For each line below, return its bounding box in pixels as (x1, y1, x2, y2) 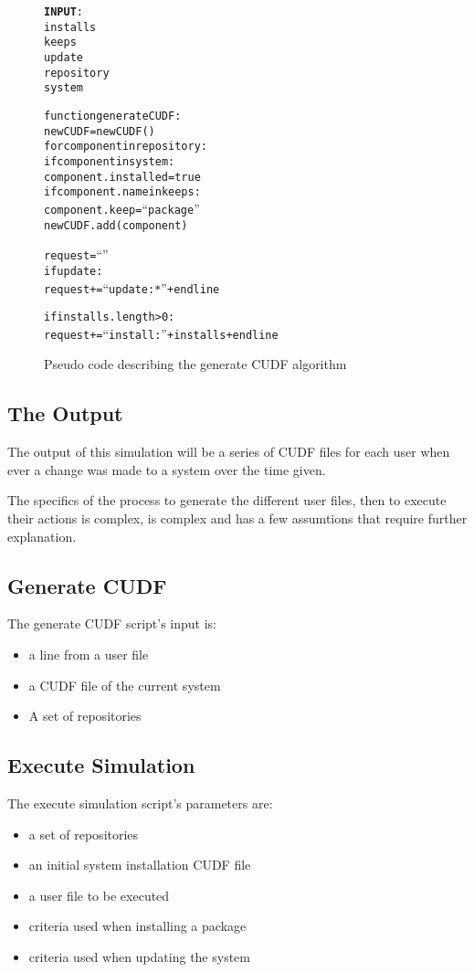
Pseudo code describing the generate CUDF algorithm (44, 354, 347, 374)
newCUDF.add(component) (44, 218, 188, 232)
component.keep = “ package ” (44, 198, 200, 217)
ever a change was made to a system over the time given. (7, 460, 326, 479)
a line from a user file (28, 645, 149, 664)
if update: (44, 264, 103, 278)
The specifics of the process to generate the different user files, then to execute (7, 491, 447, 510)
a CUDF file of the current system (28, 675, 221, 694)
